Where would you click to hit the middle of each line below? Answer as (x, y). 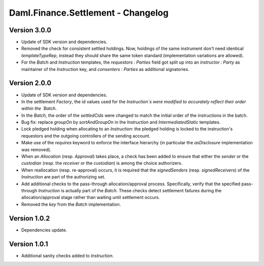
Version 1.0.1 (29, 244)
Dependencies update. (44, 230)
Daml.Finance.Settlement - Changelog (89, 13)
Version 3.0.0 (30, 30)
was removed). (36, 150)
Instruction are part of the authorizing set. (63, 177)
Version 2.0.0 (30, 83)
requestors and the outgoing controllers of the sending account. (86, 136)
